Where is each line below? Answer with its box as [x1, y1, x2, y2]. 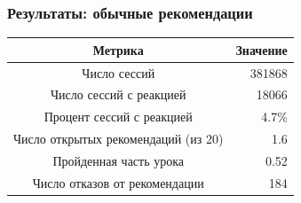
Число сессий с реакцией [50, 85, 186, 104]
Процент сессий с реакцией [44, 107, 193, 126]
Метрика [92, 40, 144, 59]
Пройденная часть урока [52, 151, 185, 169]
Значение [235, 40, 288, 59]
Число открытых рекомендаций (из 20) [13, 129, 224, 148]
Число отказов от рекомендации [32, 173, 204, 191]
